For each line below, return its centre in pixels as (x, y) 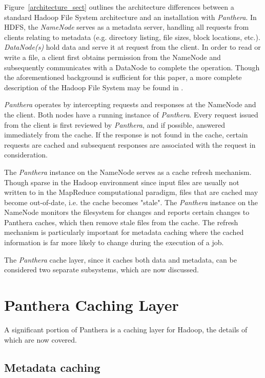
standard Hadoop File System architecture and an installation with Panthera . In (130, 17)
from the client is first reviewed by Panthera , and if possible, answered (115, 124)
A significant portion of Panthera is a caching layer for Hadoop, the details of (126, 329)
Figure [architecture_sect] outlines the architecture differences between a (119, 7)
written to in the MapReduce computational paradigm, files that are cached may (131, 192)
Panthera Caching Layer (91, 305)
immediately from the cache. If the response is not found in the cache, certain (126, 135)
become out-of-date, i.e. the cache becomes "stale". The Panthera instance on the (131, 202)
